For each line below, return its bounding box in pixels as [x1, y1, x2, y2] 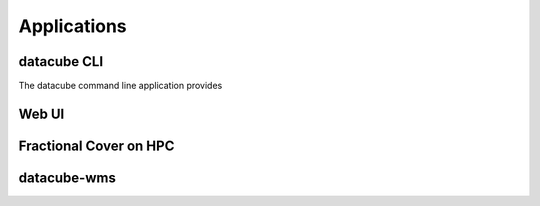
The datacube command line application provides [18, 80, 223, 92]
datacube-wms [18, 169, 117, 186]
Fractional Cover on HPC [18, 137, 175, 154]
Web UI [18, 105, 65, 122]
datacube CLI [18, 53, 104, 70]
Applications [18, 15, 127, 37]
